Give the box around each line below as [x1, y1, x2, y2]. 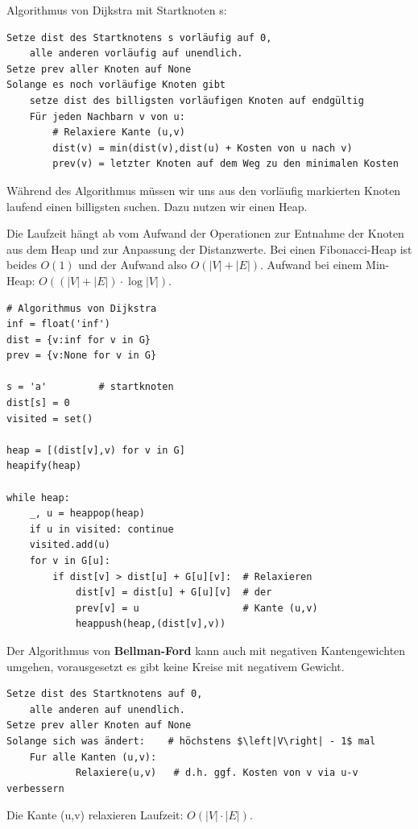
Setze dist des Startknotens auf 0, [6, 688, 203, 700]
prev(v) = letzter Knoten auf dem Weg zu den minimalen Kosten [52, 158, 399, 170]
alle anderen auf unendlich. [29, 703, 185, 715]
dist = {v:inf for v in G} [6, 334, 151, 346]
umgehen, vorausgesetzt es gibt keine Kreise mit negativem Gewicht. [6, 657, 345, 674]
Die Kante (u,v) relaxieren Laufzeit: [6, 806, 184, 823]
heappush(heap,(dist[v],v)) [75, 618, 226, 630]
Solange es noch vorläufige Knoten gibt [6, 79, 226, 91]
